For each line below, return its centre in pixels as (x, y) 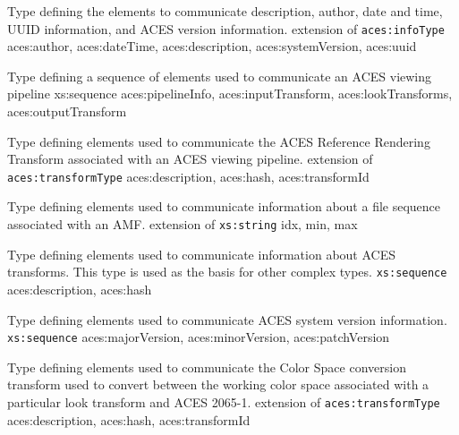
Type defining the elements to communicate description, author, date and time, (225, 11)
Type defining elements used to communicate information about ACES (201, 254)
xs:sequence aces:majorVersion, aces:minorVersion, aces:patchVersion (199, 337)
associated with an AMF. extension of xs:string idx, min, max (183, 224)
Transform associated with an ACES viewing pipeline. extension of (190, 159)
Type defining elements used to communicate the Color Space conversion (207, 367)
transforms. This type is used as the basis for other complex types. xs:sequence (227, 272)
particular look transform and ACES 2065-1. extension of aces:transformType (224, 402)
